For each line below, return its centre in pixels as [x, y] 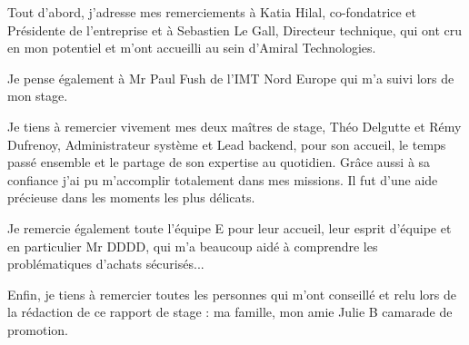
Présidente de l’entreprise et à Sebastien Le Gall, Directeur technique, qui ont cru [235, 30]
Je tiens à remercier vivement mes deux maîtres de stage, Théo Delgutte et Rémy [234, 126]
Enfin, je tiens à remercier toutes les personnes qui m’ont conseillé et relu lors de [232, 294]
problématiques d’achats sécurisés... [106, 264]
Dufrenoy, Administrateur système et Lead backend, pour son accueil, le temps [227, 144]
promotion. [38, 329]
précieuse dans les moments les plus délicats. [131, 197]
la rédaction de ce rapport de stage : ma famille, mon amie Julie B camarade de [230, 312]
